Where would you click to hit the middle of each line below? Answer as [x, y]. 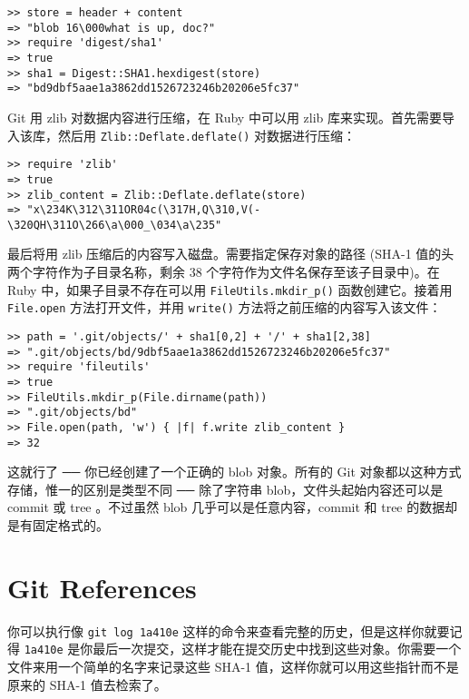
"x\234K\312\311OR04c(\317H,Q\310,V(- [144, 210]
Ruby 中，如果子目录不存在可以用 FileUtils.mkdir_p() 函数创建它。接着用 [230, 289]
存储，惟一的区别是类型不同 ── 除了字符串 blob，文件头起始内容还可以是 [225, 489]
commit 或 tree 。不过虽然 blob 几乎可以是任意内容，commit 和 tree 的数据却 [233, 507]
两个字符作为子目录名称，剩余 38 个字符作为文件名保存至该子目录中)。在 [224, 272]
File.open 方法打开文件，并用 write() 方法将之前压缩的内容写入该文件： [225, 307]
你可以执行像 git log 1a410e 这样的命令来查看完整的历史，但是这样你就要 [229, 630]
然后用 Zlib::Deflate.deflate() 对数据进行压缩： [206, 135]
